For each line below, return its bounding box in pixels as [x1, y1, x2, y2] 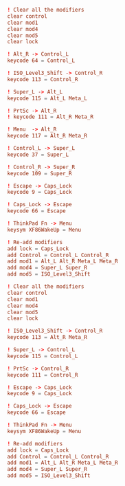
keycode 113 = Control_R [7, 76, 78, 82]
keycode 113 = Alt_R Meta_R [7, 334, 88, 341]
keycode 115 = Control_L [7, 353, 78, 360]
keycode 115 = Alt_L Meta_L [7, 95, 88, 102]
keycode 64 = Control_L [7, 57, 76, 65]
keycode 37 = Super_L [7, 151, 69, 158]
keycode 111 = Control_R [7, 371, 78, 378]
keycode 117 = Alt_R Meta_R [7, 133, 88, 140]
